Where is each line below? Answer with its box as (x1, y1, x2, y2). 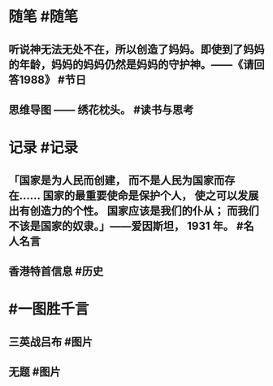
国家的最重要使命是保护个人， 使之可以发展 (42, 189, 259, 202)
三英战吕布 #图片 (8, 335, 93, 349)
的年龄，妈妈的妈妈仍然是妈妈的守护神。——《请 (8, 58, 254, 72)
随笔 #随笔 (8, 7, 79, 26)
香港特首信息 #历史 (8, 264, 104, 278)
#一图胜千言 (8, 300, 89, 319)
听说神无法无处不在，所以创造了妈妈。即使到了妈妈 (8, 42, 265, 56)
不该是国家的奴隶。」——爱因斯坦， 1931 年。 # (8, 219, 244, 232)
